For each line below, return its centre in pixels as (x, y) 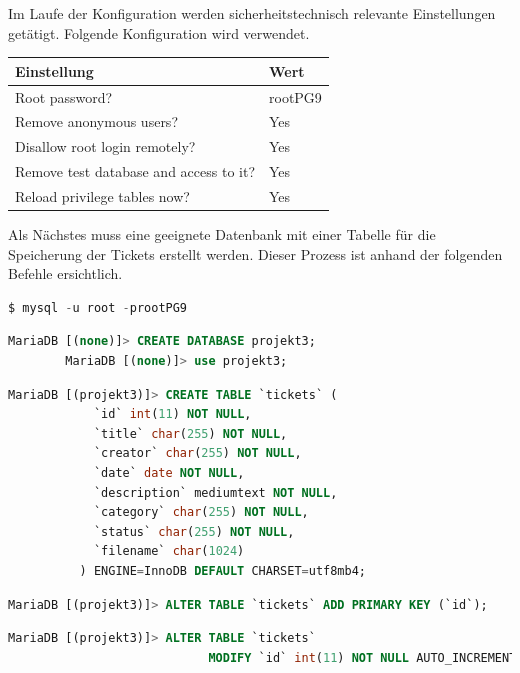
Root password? (64, 96)
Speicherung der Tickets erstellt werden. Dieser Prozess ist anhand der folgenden (255, 253)
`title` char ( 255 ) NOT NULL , (190, 433)
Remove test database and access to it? (135, 171)
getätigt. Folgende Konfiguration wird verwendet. (159, 32)
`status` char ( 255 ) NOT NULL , (194, 531)
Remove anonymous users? (96, 121)
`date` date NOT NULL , (169, 472)
